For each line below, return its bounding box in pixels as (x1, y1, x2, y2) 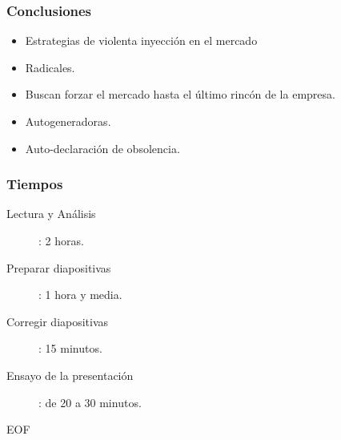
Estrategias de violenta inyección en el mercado (25, 32, 258, 49)
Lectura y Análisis (6, 205, 96, 222)
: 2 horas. (38, 232, 84, 248)
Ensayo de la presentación (6, 366, 134, 383)
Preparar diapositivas (6, 259, 111, 276)
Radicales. (25, 59, 75, 75)
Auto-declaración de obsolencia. (25, 139, 180, 156)
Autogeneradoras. (25, 113, 111, 129)
